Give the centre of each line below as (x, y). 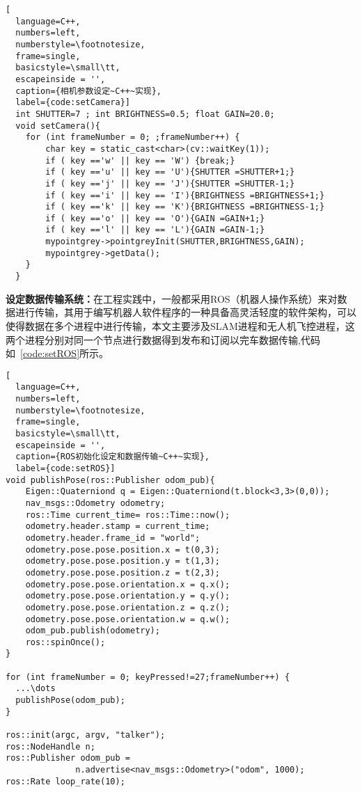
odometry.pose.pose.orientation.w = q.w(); (128, 619)
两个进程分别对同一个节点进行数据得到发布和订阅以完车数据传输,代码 (163, 339)
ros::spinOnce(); (65, 642)
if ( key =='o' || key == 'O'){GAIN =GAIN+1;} (155, 218)
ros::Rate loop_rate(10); (65, 781)
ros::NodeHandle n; (50, 746)
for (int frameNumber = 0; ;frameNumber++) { (133, 137)
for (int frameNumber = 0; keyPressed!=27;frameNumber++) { (148, 677)
